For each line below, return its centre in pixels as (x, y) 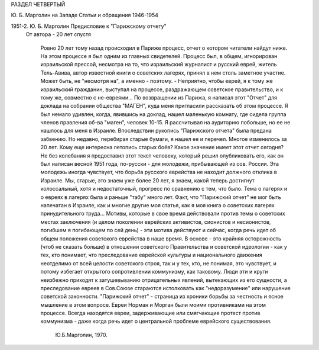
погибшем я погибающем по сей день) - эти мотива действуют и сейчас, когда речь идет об (158, 230)
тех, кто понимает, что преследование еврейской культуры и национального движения (151, 255)
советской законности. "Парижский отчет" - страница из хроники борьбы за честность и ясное (162, 297)
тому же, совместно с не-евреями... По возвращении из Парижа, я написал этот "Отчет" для (159, 97)
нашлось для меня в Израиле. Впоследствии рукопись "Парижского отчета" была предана (156, 131)
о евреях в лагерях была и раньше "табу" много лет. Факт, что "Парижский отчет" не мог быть (161, 197)
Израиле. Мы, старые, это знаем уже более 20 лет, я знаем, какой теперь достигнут (148, 180)
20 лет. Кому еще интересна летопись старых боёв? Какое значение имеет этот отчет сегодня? (162, 147)
